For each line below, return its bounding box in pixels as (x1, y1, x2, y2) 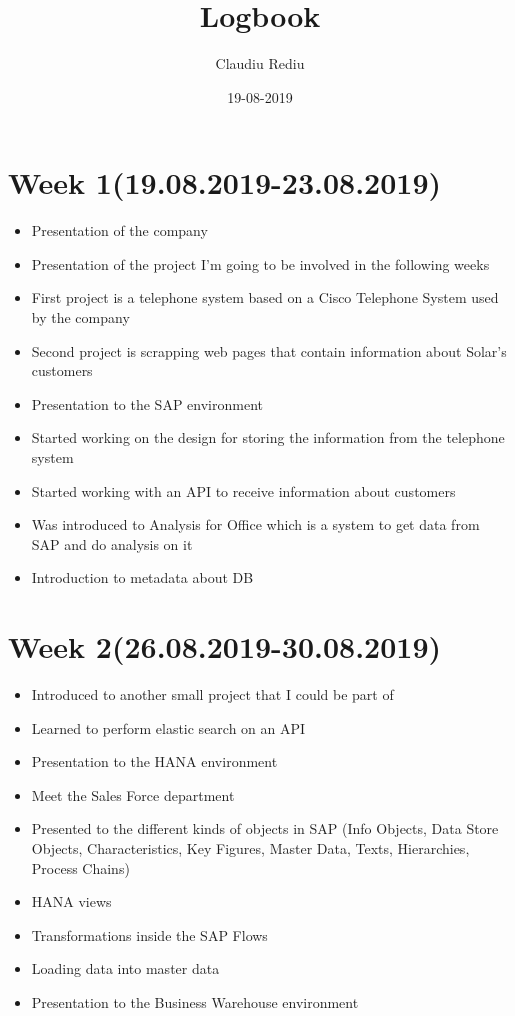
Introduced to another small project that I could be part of (31, 684, 394, 705)
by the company (31, 307, 130, 328)
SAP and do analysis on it (31, 533, 193, 554)
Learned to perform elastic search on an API (31, 717, 306, 738)
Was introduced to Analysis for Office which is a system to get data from (31, 514, 480, 535)
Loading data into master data (31, 958, 220, 979)
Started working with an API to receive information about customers (31, 480, 456, 501)
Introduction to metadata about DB (31, 567, 254, 588)
